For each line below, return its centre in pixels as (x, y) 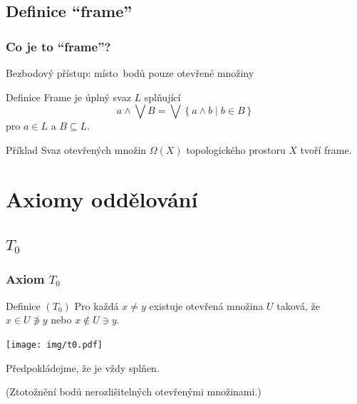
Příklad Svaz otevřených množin (76, 149)
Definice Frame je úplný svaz (68, 97)
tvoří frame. (326, 149)
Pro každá (97, 305)
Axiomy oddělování (102, 198)
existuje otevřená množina (206, 305)
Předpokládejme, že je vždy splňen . (83, 367)
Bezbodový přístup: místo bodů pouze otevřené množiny (130, 73)
